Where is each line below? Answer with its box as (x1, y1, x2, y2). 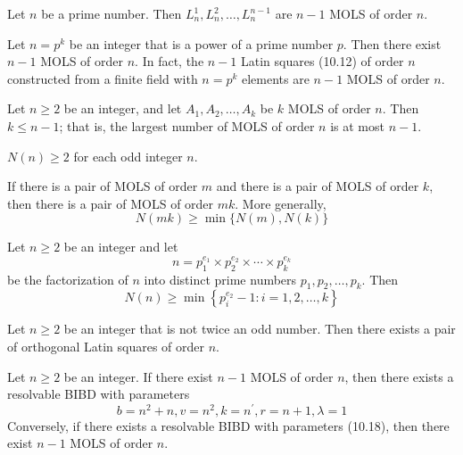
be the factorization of (7, 269, 128, 288)
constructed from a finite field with (7, 69, 198, 87)
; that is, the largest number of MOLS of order (59, 116, 315, 135)
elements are (242, 69, 310, 87)
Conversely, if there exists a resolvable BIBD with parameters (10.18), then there (7, 416, 450, 434)
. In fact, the (135, 52, 204, 70)
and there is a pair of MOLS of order (216, 177, 419, 195)
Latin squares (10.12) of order (240, 52, 404, 70)
